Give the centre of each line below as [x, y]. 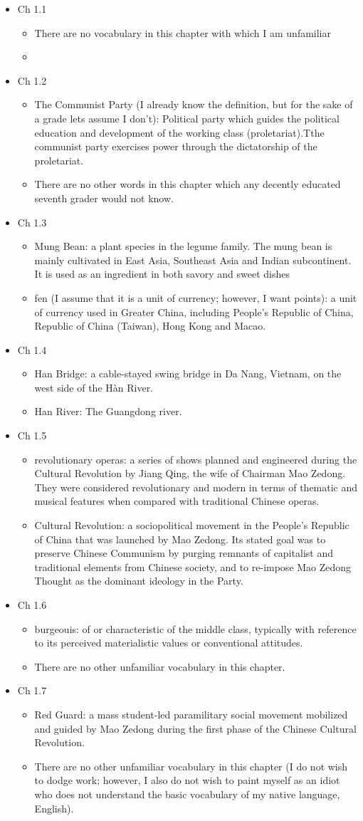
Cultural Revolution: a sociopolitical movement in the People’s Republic [192, 525]
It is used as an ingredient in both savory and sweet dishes [162, 274]
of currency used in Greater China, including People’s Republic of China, [194, 312]
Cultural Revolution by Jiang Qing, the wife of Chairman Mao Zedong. [190, 473]
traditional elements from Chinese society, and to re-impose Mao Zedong [193, 566]
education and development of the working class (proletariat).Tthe [179, 132]
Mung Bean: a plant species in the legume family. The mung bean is [183, 246]
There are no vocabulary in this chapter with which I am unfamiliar [183, 32]
